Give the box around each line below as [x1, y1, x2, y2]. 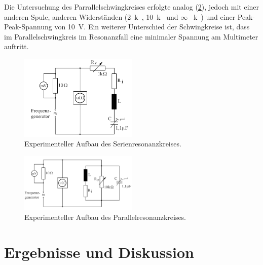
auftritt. [4, 41, 29, 52]
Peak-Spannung [4, 21, 52, 32]
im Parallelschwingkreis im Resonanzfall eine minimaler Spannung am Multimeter [4, 31, 258, 42]
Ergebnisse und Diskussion [4, 242, 194, 262]
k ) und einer [193, 11, 236, 22]
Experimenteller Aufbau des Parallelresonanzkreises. [24, 212, 186, 222]
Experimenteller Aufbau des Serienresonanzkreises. [24, 138, 181, 149]
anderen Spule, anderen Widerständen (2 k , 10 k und [4, 11, 178, 22]
